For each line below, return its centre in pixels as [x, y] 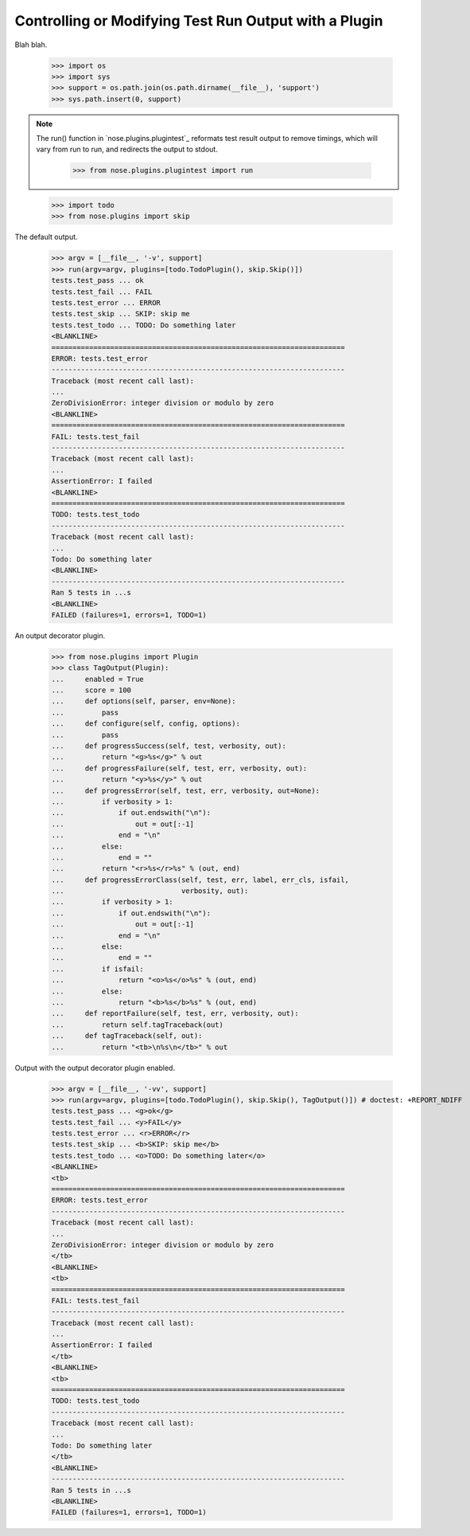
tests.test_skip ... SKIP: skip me [120, 314]
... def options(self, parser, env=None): [144, 701]
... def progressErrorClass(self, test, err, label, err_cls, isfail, [200, 880]
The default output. [47, 237]
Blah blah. [31, 45]
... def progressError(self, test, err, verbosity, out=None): [186, 790]
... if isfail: [98, 969]
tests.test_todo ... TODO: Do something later [144, 325]
